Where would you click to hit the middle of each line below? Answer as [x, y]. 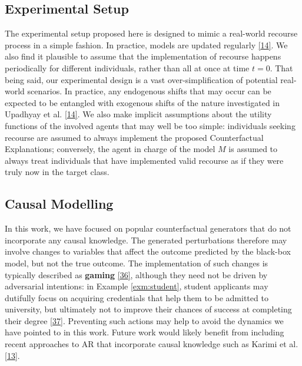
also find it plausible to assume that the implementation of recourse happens [143, 56]
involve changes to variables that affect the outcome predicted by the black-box [148, 251]
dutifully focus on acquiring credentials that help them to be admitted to [137, 297]
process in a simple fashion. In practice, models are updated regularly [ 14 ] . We [146, 44]
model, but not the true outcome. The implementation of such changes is [137, 263]
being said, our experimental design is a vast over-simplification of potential [141, 79]
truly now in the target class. [57, 172]
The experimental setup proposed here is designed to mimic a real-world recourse [151, 33]
